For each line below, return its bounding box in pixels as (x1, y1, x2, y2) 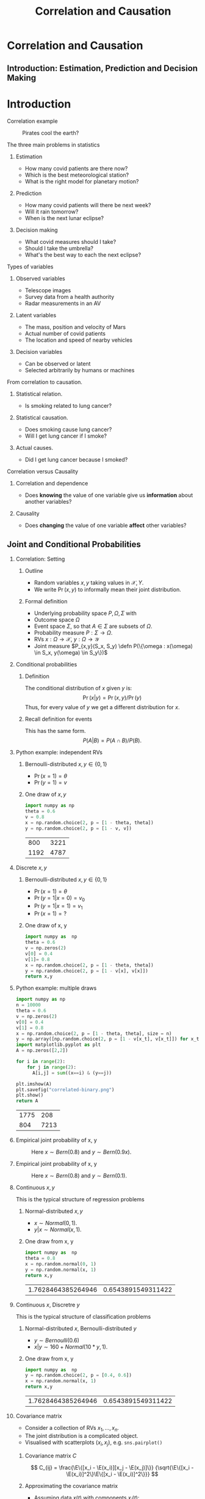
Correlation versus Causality (7, 468, 79, 475)
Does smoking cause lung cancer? (24, 425, 112, 433)
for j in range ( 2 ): (27, 1064, 77, 1070)
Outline (24, 567, 43, 575)
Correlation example (7, 117, 58, 125)
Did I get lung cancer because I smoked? (24, 455, 128, 463)
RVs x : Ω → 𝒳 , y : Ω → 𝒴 (34, 636, 99, 643)
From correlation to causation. (7, 378, 83, 386)
